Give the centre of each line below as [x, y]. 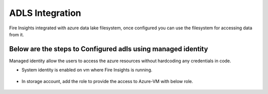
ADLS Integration [45, 13]
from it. [17, 34]
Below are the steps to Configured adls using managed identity [109, 49]
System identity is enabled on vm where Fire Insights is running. [87, 70]
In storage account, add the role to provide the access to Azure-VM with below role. [107, 81]
